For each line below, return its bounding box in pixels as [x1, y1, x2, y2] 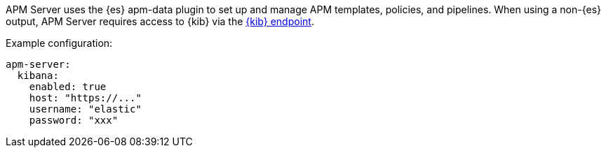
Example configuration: [6, 37, 113, 49]
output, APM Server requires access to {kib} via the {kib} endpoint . [6, 15, 314, 27]
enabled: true [29, 81, 107, 92]
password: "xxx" [29, 115, 119, 126]
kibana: [17, 70, 59, 81]
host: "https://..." [29, 92, 142, 103]
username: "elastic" [29, 103, 142, 115]
